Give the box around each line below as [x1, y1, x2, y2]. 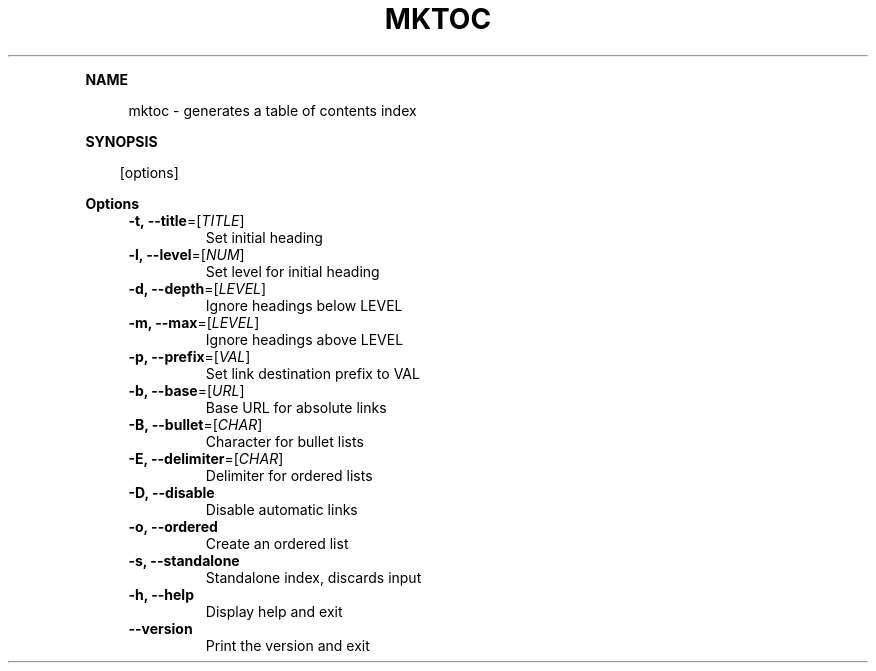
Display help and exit [205, 602, 343, 620]
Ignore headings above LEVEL [205, 330, 404, 348]
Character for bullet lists [205, 432, 364, 450]
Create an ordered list [205, 534, 349, 552]
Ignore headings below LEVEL [205, 296, 403, 314]
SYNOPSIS [85, 132, 158, 150]
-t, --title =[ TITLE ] [128, 211, 245, 229]
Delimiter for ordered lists [205, 466, 373, 484]
